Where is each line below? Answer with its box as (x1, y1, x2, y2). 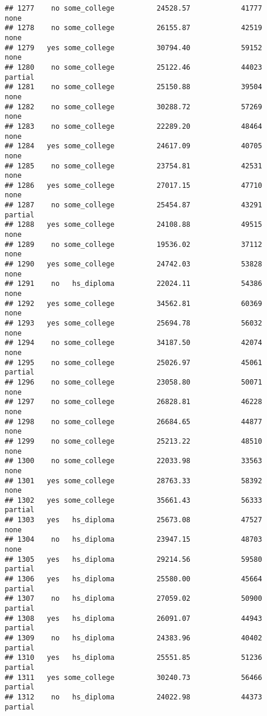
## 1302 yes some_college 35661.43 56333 (5, 496, 262, 505)
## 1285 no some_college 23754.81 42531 (5, 161, 262, 170)
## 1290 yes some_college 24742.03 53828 (5, 260, 262, 269)
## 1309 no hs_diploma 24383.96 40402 (5, 634, 262, 642)
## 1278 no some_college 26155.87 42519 (5, 24, 262, 32)
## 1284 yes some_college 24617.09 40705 (5, 142, 262, 151)
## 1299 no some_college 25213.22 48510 (5, 437, 262, 445)
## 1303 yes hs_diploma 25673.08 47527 (5, 516, 262, 525)
